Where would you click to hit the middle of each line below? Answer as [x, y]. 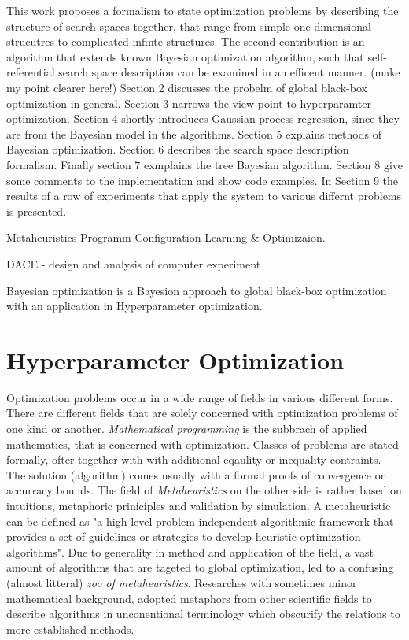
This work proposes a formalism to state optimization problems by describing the [203, 10]
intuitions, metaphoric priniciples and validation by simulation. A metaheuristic [199, 505]
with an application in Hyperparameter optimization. [134, 306]
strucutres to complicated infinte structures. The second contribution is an [186, 41]
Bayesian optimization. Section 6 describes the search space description [178, 149]
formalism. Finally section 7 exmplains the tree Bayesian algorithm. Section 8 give [205, 164]
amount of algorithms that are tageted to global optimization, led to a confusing [200, 567]
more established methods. [70, 629]
